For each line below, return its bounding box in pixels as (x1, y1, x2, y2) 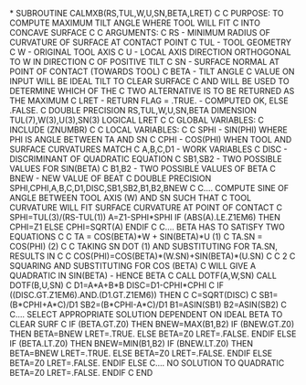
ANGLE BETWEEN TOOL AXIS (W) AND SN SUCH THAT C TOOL (9, 192, 252, 203)
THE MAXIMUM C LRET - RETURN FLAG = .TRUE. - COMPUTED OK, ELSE (9, 95, 290, 106)
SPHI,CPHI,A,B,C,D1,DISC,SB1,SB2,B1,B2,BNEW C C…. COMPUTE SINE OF (9, 183, 290, 193)
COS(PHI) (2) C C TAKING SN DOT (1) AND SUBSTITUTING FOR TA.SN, (9, 241, 279, 251)
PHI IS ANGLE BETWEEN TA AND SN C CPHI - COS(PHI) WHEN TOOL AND (9, 134, 292, 144)
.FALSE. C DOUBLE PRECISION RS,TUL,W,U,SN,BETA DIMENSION (9, 105, 258, 115)
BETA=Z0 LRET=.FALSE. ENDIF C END (9, 368, 153, 378)
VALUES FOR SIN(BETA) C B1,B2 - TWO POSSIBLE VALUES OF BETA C (9, 164, 276, 174)
